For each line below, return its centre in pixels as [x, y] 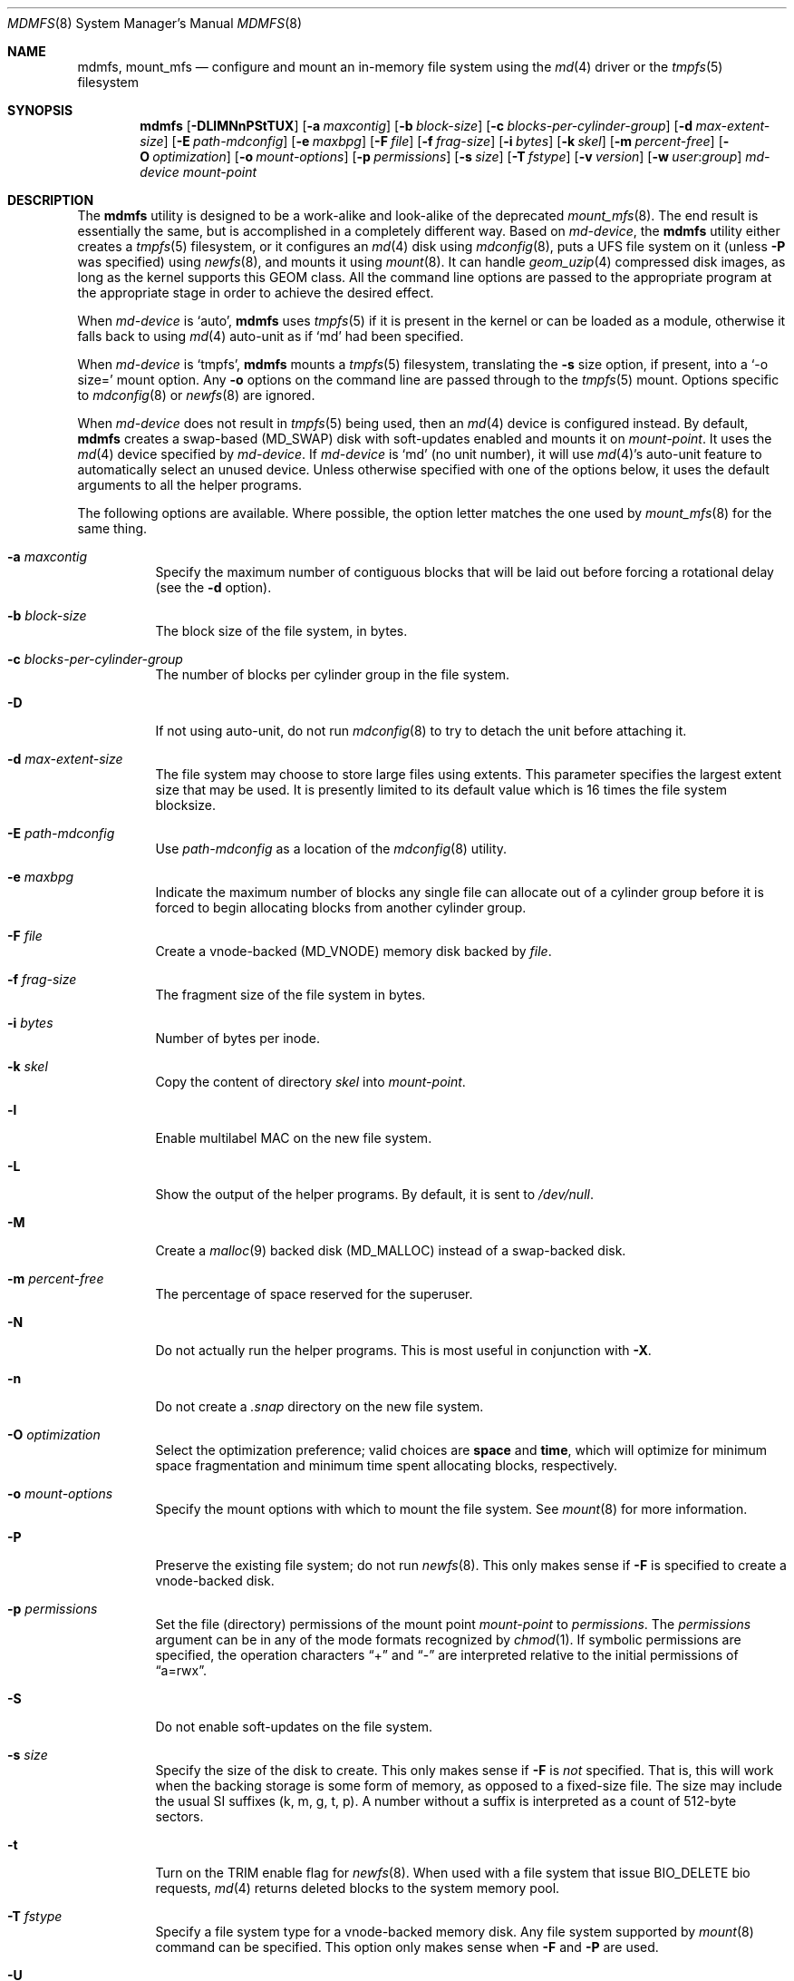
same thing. [112, 528]
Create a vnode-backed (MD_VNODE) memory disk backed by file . [353, 951]
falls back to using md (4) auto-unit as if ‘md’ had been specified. [271, 336]
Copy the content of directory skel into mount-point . [310, 1082]
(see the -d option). [213, 587]
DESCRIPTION [51, 200]
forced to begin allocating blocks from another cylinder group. [341, 908]
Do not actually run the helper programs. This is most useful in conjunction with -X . [403, 1350]
